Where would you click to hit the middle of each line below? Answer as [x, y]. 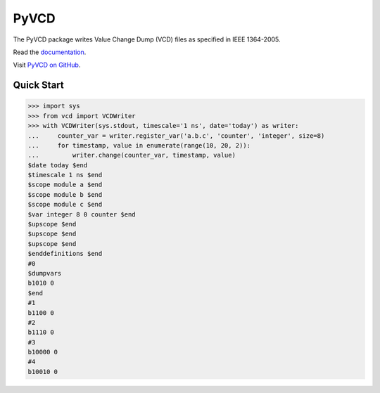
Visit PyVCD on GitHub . [47, 65]
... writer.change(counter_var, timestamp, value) [132, 155]
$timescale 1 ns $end [65, 175]
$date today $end [58, 165]
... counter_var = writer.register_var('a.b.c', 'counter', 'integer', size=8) [176, 136]
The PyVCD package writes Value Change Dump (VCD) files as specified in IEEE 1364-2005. [147, 39]
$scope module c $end [65, 205]
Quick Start [38, 85]
